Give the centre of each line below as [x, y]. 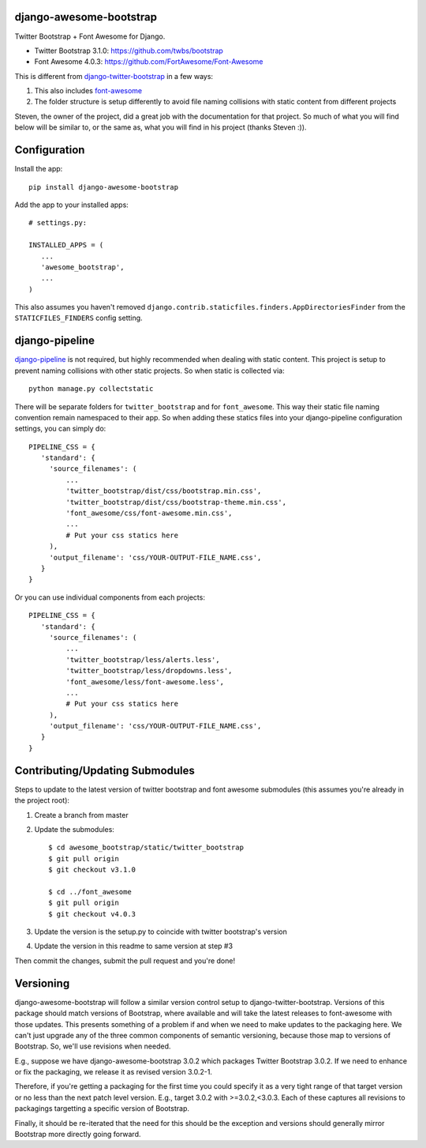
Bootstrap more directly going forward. [78, 1135]
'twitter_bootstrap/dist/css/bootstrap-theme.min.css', [176, 502]
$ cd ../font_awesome [90, 892]
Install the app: [39, 169]
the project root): [42, 800]
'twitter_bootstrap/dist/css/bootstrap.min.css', [164, 491]
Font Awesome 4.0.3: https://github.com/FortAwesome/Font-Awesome [149, 62]
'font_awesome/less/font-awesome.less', [145, 682]
